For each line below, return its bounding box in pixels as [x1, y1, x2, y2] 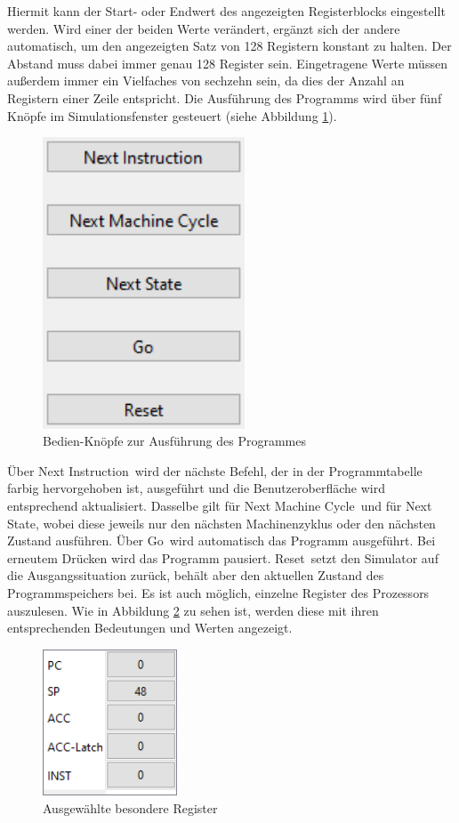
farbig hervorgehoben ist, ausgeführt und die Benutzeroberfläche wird [7, 479, 385, 497]
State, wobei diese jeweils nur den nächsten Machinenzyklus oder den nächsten [7, 513, 436, 532]
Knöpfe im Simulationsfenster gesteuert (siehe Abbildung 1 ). [7, 106, 337, 125]
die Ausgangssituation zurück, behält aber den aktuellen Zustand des [7, 566, 384, 585]
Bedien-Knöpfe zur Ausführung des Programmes [43, 432, 306, 450]
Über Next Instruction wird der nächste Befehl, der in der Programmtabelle [7, 461, 423, 480]
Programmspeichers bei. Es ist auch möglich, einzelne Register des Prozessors [7, 584, 430, 602]
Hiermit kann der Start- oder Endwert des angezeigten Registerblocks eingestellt [7, 2, 446, 20]
